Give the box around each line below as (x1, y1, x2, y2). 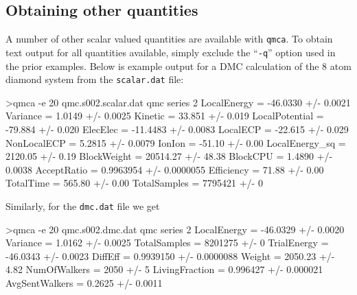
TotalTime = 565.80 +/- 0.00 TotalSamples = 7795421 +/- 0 (5, 176, 263, 190)
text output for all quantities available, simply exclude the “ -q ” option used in (5, 45, 336, 59)
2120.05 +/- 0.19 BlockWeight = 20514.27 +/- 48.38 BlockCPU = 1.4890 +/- (5, 149, 333, 163)
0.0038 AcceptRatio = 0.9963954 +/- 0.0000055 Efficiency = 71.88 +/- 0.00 (5, 162, 324, 176)
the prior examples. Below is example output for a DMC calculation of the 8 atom (5, 58, 352, 73)
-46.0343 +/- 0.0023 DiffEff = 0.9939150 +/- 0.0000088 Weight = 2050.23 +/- (5, 248, 335, 263)
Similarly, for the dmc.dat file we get (5, 198, 160, 213)
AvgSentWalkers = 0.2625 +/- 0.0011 (5, 275, 163, 290)
